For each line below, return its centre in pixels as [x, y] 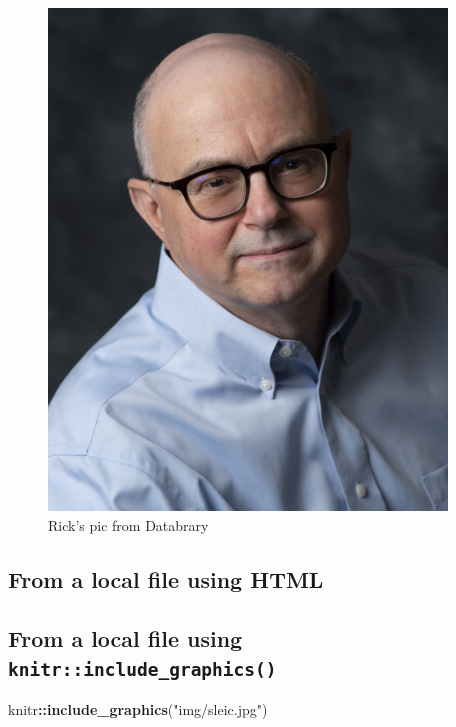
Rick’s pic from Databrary [128, 524]
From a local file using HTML [166, 578]
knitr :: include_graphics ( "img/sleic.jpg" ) [138, 709]
